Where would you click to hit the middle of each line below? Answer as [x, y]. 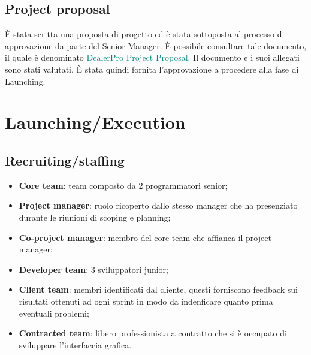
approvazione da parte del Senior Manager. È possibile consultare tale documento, [156, 45]
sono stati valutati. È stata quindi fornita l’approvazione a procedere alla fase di [152, 69]
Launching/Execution [95, 122]
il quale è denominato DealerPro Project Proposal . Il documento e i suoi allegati [152, 57]
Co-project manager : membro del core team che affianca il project [145, 237]
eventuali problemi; [54, 313]
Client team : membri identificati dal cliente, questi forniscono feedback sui [158, 289]
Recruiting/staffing [65, 160]
